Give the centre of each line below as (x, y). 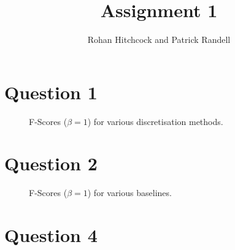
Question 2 (51, 163)
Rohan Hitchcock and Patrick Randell (159, 40)
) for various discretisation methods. (155, 121)
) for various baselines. (129, 193)
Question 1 (51, 92)
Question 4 (51, 235)
